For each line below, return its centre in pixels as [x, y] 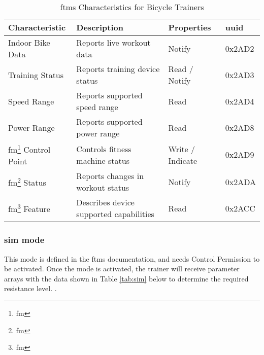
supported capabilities [115, 214]
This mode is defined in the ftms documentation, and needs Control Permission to [132, 258]
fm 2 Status [27, 182]
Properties [190, 27]
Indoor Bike [29, 42]
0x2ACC [240, 208]
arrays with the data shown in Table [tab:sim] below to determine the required [126, 278]
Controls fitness [104, 149]
